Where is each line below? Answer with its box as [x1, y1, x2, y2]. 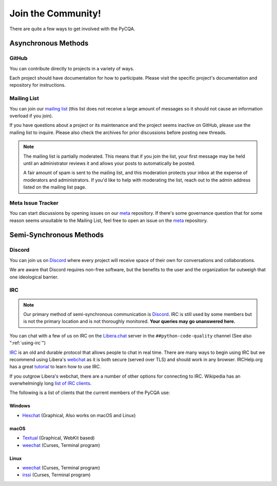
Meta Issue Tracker [9, 199, 59, 207]
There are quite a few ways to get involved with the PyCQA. [9, 26, 135, 32]
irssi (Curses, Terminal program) [22, 472, 91, 478]
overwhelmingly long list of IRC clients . [9, 380, 92, 386]
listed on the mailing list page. [23, 184, 87, 190]
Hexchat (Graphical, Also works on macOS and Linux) [22, 412, 136, 418]
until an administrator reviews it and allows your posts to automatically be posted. [23, 160, 196, 166]
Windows [9, 403, 30, 409]
